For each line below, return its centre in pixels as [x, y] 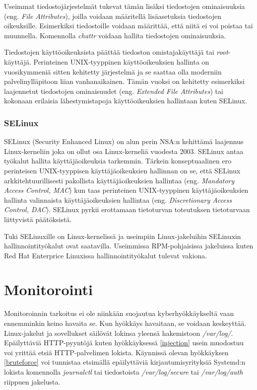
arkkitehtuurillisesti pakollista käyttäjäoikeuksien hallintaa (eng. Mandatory [119, 180]
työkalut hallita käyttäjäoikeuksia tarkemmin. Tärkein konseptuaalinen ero [118, 161]
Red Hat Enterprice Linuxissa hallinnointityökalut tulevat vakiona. [106, 255]
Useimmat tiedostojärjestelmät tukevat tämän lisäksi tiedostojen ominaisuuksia [125, 6]
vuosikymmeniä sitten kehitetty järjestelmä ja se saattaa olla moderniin [113, 71]
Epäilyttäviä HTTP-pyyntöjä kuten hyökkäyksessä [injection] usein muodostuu [124, 343]
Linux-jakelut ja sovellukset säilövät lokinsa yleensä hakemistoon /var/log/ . [119, 333]
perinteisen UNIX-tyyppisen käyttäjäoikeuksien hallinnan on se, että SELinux [122, 170]
